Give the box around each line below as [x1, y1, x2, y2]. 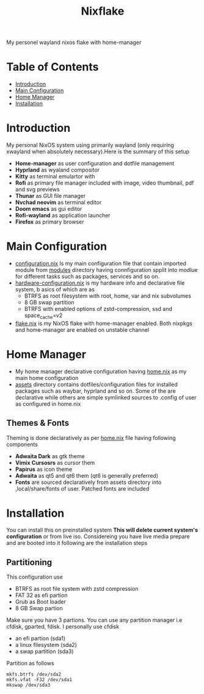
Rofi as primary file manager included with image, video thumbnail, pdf [15, 179, 194, 187]
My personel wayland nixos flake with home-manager [6, 38, 142, 46]
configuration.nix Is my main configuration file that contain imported [15, 260, 186, 267]
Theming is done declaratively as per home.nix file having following [6, 434, 176, 441]
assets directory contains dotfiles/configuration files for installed [15, 381, 178, 388]
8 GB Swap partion [15, 605, 63, 612]
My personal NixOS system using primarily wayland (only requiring [6, 142, 174, 149]
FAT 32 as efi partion [15, 591, 68, 599]
